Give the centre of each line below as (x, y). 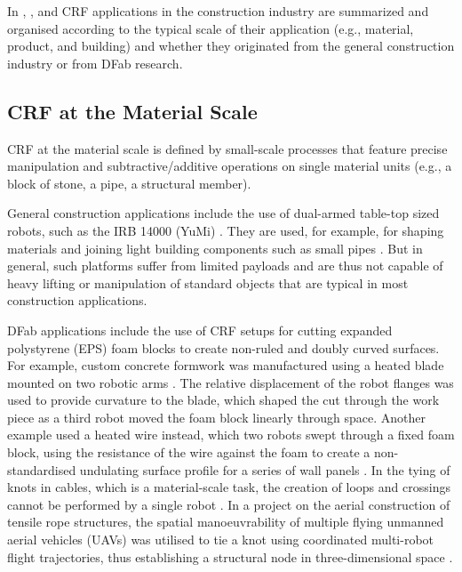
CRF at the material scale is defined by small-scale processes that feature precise (227, 148)
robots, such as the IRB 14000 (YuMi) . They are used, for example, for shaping (226, 230)
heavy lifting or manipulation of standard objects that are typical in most (208, 282)
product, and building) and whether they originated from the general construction (231, 46)
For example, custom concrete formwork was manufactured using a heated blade (226, 365)
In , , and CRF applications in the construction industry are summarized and (218, 11)
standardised (42, 469)
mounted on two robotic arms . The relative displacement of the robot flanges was (231, 382)
